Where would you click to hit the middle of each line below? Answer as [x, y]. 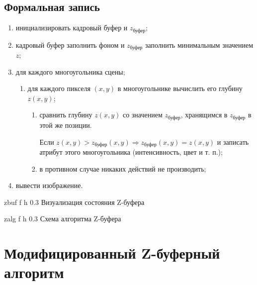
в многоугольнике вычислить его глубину [180, 88]
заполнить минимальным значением [199, 45]
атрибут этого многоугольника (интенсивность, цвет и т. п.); [131, 151]
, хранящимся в [204, 115]
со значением [142, 115]
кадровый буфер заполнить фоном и [70, 45]
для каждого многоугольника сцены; [70, 71]
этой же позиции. [66, 125]
